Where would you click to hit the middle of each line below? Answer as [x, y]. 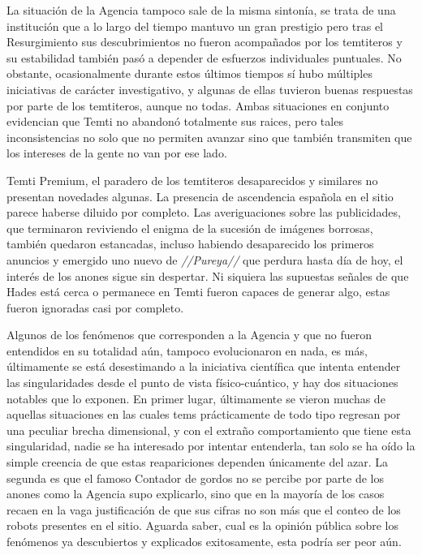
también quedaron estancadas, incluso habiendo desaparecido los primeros [190, 244]
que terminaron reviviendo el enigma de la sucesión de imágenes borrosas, [190, 228]
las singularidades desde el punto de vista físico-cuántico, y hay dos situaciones [202, 383]
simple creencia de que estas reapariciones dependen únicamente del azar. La [197, 462]
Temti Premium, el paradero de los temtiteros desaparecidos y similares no [192, 180]
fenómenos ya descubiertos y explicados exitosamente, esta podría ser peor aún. [204, 541]
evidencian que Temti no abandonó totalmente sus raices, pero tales [175, 121]
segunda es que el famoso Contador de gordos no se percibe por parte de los [195, 478]
